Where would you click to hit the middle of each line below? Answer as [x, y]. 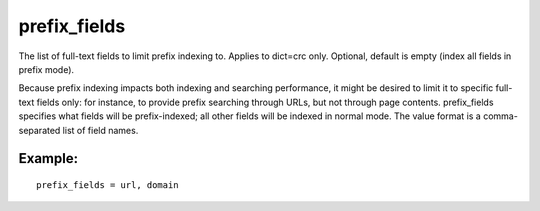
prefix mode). [46, 69]
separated [39, 130]
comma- [501, 116]
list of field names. [100, 130]
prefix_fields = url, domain [107, 184]
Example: [48, 158]
